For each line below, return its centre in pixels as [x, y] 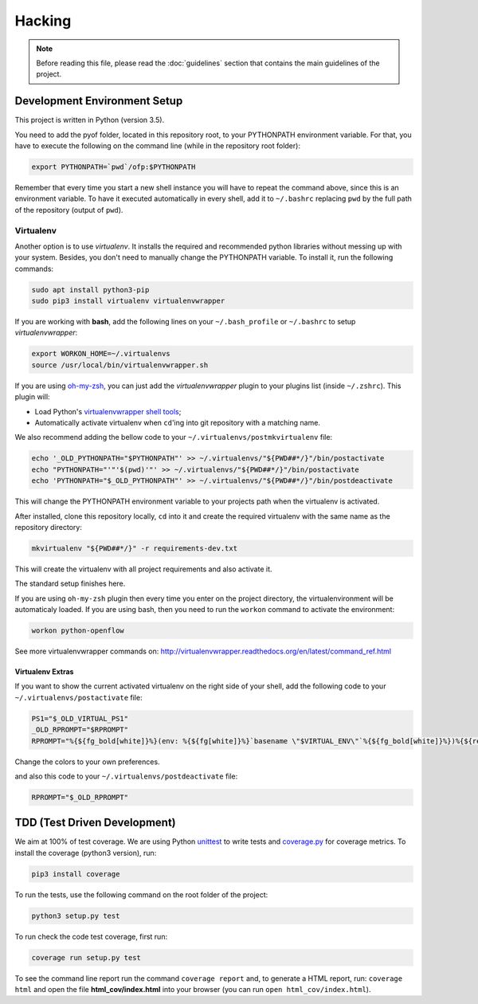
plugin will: [33, 397]
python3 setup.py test [76, 916]
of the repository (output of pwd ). [69, 210]
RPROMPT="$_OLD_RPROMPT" [80, 797]
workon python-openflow [78, 631]
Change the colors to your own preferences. [87, 762]
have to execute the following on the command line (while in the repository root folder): [157, 146]
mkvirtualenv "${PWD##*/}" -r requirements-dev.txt [135, 548]
